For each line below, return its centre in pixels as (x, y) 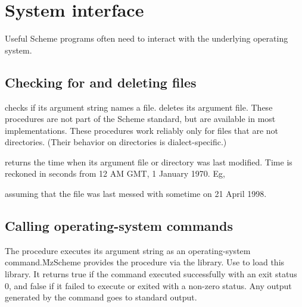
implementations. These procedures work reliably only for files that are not (142, 130)
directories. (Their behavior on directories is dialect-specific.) (116, 142)
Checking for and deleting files (101, 82)
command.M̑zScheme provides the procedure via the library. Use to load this (145, 262)
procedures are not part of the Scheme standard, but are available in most (140, 119)
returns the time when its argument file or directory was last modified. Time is (149, 162)
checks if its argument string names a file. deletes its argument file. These (139, 107)
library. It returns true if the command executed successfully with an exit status (151, 274)
